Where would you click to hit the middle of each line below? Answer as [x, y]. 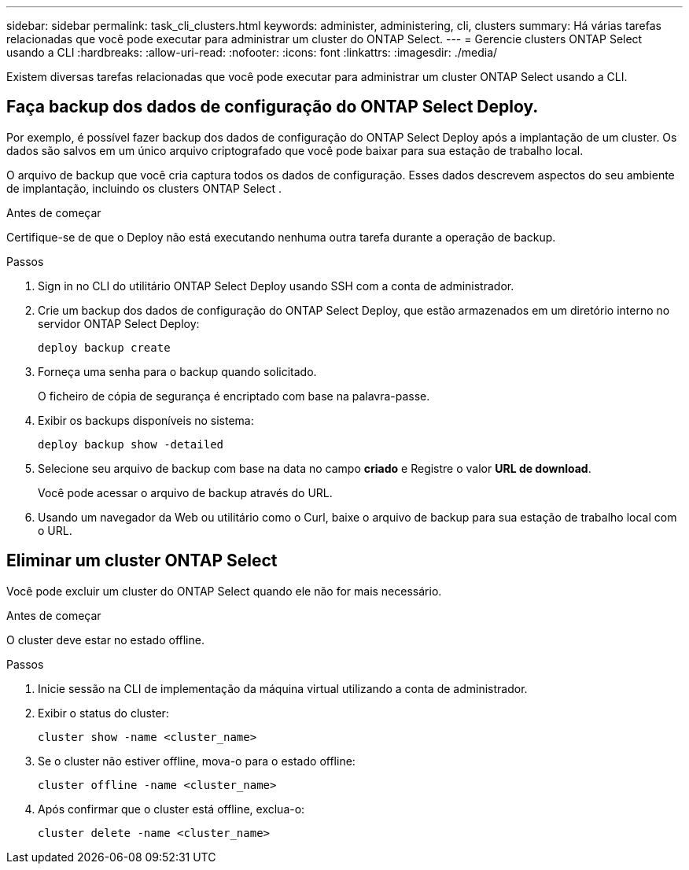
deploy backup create [104, 347]
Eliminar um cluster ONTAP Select [142, 561]
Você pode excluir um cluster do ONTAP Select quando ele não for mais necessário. [224, 591]
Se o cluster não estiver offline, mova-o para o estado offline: [197, 761]
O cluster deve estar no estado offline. [105, 640]
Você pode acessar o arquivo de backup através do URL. [185, 492]
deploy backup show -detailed [131, 444]
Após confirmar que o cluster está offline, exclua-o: [171, 809]
